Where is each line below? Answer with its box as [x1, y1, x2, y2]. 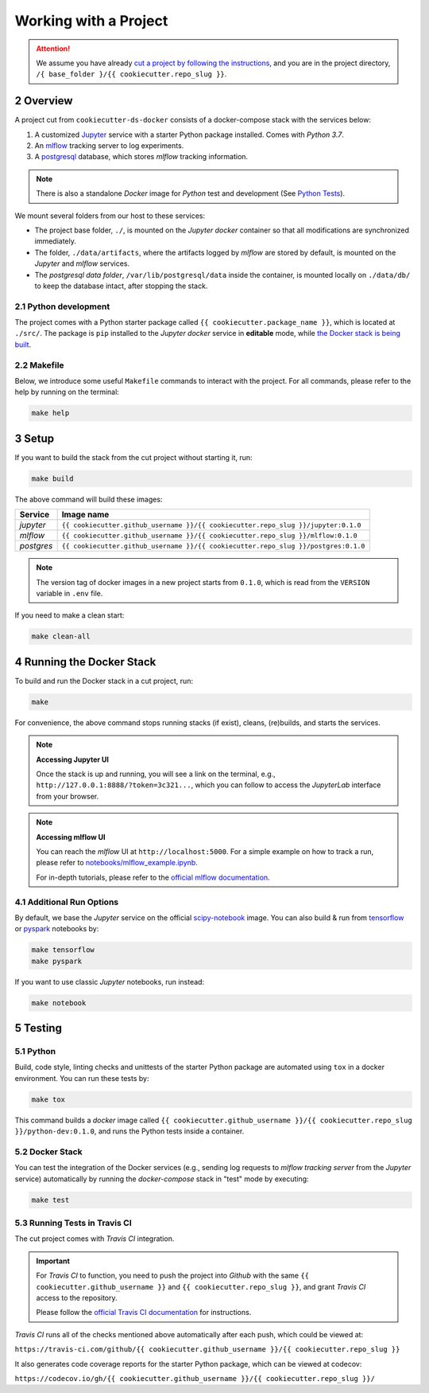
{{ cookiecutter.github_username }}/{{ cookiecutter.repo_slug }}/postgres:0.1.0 [61, 541, 365, 550]
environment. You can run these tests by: [14, 1073, 149, 1083]
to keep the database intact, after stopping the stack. [34, 281, 208, 291]
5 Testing [14, 1021, 63, 1035]
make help [31, 408, 70, 418]
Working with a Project [14, 12, 168, 29]
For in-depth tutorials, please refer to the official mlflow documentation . [36, 872, 270, 882]
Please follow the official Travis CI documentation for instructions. [36, 1308, 252, 1317]
